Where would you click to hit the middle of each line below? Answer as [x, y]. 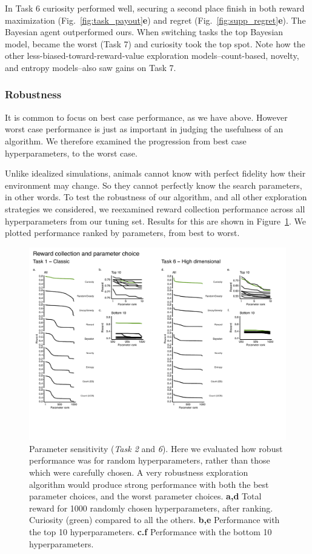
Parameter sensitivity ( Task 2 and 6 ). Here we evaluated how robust [156, 448]
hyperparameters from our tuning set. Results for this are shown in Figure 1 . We [156, 221]
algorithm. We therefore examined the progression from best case [126, 140]
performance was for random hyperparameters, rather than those [150, 460]
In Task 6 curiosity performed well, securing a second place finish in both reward [155, 8]
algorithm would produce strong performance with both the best [149, 484]
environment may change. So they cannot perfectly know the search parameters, [154, 185]
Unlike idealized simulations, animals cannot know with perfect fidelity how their [155, 173]
